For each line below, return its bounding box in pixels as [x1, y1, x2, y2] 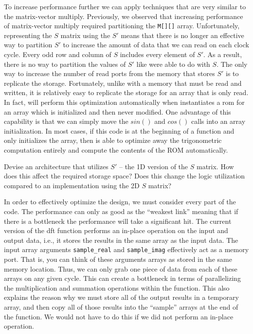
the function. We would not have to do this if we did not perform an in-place [4, 311, 234, 321]
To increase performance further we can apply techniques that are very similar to [4, 1, 246, 11]
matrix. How [196, 161, 234, 171]
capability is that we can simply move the [4, 116, 128, 126]
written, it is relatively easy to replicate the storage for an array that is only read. [4, 87, 249, 98]
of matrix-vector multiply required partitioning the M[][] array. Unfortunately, [4, 20, 240, 31]
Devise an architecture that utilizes [4, 161, 108, 171]
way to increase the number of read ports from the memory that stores [4, 68, 215, 79]
